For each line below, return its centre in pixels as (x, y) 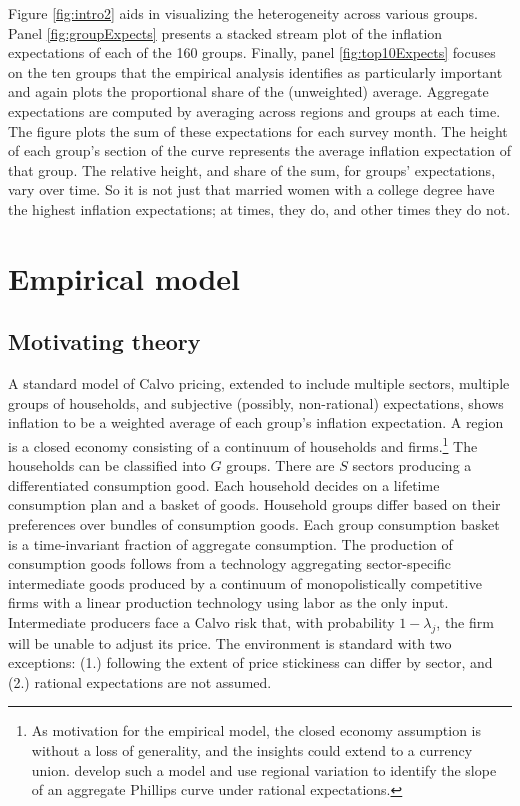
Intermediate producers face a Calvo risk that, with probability (201, 621)
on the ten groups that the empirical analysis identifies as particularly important (255, 71)
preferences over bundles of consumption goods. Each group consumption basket (254, 523)
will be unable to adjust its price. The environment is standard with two (230, 642)
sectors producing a (412, 465)
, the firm (465, 621)
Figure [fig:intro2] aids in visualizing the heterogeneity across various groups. (243, 13)
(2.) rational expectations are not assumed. (140, 681)
